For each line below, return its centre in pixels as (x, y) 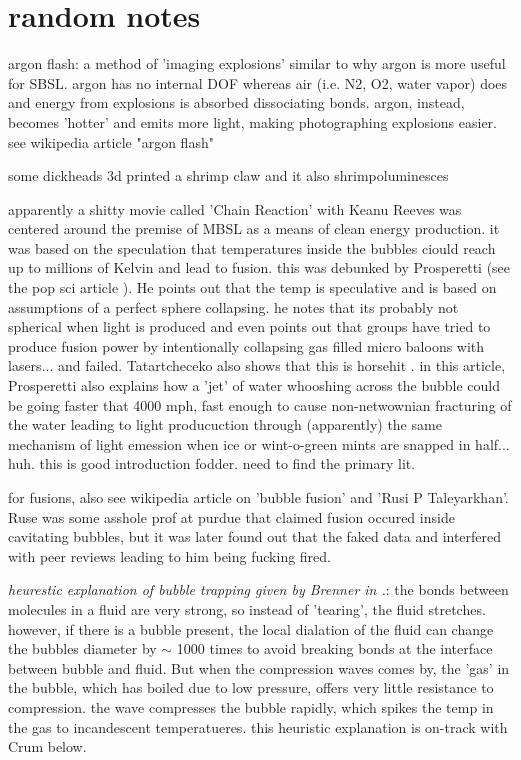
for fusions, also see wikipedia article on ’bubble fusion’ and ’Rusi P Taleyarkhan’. (258, 497)
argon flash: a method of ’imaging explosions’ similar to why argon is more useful (257, 63)
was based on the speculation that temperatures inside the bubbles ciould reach (252, 247)
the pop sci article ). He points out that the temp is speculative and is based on (252, 287)
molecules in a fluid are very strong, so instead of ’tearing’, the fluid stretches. (247, 608)
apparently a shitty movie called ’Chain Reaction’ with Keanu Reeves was (235, 208)
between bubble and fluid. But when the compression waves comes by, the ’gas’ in (259, 667)
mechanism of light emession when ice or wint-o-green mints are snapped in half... (259, 443)
